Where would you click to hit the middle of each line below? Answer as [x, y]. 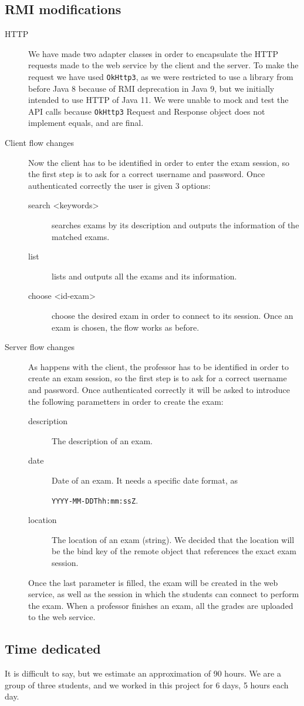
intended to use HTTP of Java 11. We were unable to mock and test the [158, 100]
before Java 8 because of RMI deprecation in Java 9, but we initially [151, 88]
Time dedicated [53, 649]
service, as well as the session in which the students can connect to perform [164, 594]
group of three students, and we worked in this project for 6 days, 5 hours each [147, 685]
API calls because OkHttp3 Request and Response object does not [147, 111]
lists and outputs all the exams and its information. [144, 276]
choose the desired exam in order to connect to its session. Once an [173, 316]
